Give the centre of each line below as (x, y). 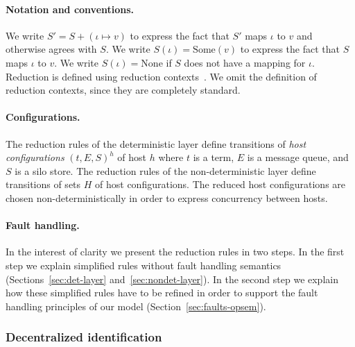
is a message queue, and (298, 157)
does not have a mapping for (245, 62)
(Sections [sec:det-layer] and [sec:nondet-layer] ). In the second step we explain (172, 279)
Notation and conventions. (70, 9)
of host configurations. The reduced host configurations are (220, 184)
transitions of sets (43, 184)
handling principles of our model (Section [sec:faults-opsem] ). (136, 306)
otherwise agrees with (51, 49)
